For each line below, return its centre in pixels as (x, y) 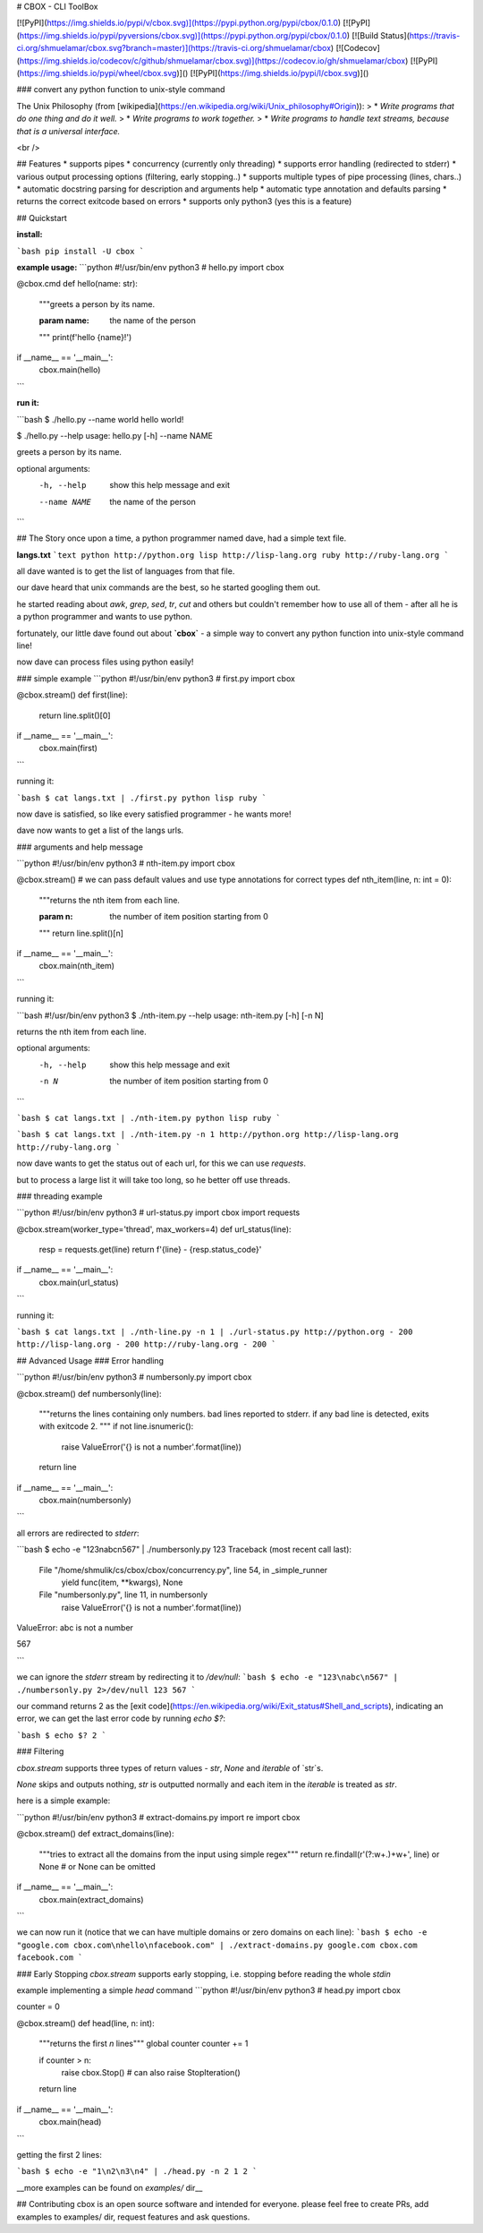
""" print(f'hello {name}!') (85, 337)
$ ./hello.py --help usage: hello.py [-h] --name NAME (115, 435)
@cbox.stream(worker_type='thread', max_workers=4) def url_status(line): (154, 1229)
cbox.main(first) (68, 749)
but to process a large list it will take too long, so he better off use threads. (153, 1180)
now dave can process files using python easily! (105, 662)
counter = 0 (38, 2006)
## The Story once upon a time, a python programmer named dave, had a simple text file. (182, 538)
